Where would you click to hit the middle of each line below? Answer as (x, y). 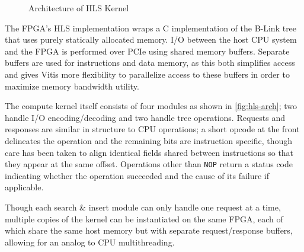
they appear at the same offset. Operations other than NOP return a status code (149, 164)
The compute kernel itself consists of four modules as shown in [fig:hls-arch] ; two (151, 106)
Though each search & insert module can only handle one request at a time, (143, 207)
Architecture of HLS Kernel (79, 8)
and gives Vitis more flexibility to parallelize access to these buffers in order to (147, 74)
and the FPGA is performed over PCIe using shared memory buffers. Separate (147, 51)
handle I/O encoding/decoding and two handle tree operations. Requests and (145, 117)
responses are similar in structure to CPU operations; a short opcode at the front (152, 129)
